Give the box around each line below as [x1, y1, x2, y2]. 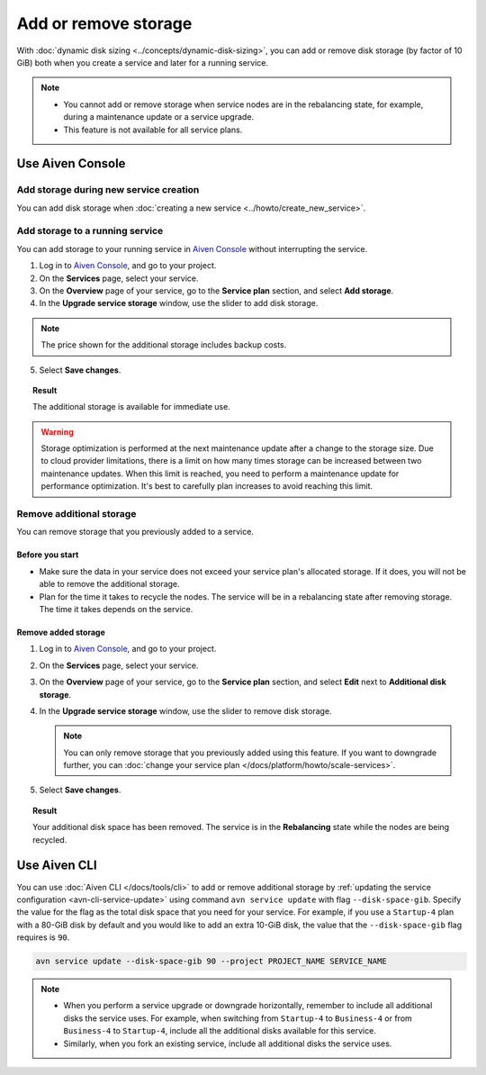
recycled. [32, 834, 67, 845]
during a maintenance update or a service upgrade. [63, 112, 255, 122]
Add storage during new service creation [16, 184, 200, 196]
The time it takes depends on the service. [39, 603, 193, 614]
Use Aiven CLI [16, 858, 98, 873]
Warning [40, 426, 74, 437]
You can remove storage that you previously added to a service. [16, 527, 254, 537]
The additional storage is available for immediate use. [32, 402, 231, 412]
